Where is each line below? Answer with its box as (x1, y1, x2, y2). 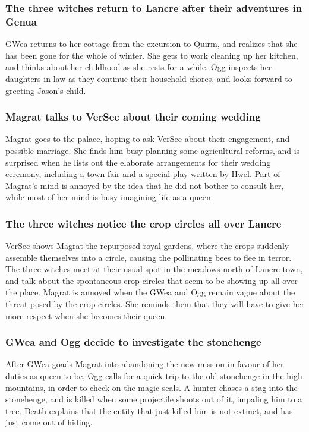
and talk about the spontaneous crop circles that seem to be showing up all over (5, 274, 298, 286)
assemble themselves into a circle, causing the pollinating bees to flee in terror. (5, 251, 292, 263)
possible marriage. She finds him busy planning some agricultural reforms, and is (5, 144, 300, 156)
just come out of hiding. (5, 416, 93, 428)
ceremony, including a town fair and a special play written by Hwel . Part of (5, 168, 280, 180)
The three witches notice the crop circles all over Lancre (5, 216, 282, 231)
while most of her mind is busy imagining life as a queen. (5, 191, 213, 203)
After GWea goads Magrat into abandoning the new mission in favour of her (5, 358, 284, 370)
